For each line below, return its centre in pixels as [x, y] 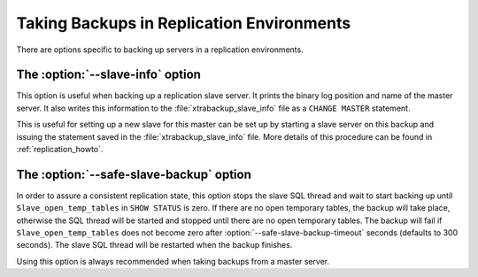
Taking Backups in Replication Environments [184, 23]
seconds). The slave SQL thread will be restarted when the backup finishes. [154, 245]
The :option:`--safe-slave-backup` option [134, 174]
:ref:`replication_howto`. [60, 150]
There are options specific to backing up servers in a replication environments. [160, 50]
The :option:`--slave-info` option [108, 75]
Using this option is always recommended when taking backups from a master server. [173, 261]
